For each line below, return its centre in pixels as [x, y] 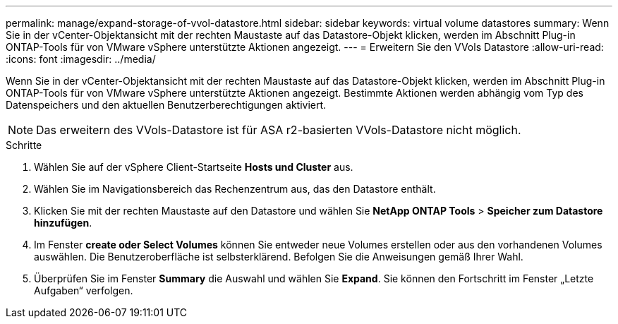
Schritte [24, 145]
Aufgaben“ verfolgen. [84, 290]
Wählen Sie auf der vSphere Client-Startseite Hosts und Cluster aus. [194, 167]
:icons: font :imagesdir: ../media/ [81, 59]
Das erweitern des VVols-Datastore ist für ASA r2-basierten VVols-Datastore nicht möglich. [279, 130]
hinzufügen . [63, 223]
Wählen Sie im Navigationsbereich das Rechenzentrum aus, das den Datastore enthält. [235, 189]
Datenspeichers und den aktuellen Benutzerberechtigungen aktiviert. [166, 105]
